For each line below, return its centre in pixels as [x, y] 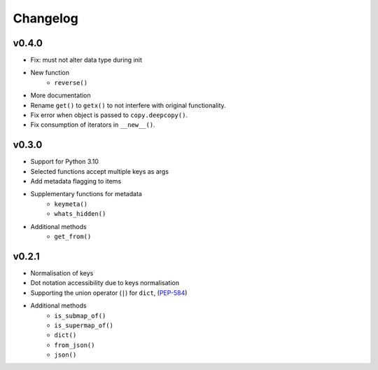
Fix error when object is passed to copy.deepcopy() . [109, 115]
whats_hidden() [80, 214]
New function [50, 73]
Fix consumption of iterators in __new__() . [93, 125]
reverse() [71, 83]
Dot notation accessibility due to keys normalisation [105, 283]
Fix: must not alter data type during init [86, 60]
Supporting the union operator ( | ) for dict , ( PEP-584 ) [109, 293]
